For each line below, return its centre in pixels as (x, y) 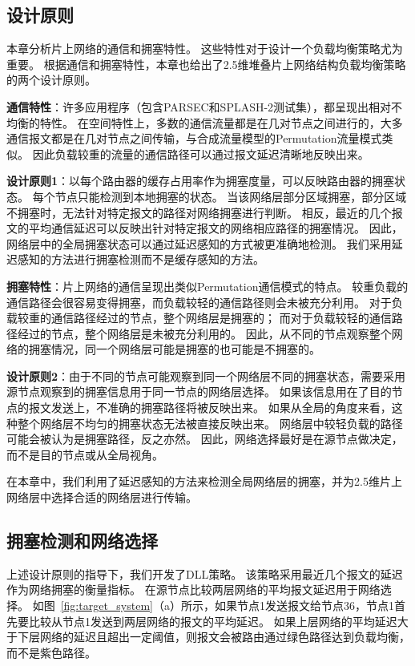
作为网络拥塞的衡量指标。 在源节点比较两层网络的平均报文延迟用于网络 (193, 589)
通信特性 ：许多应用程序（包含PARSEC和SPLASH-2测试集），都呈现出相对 (199, 106)
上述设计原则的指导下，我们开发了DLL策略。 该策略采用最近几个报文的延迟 (205, 573)
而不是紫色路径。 (51, 652)
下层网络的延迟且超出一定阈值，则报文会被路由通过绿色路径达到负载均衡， (214, 637)
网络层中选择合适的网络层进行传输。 (102, 497)
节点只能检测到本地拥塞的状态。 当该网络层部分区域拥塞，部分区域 (231, 196)
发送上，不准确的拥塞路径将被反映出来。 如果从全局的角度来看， (221, 408)
